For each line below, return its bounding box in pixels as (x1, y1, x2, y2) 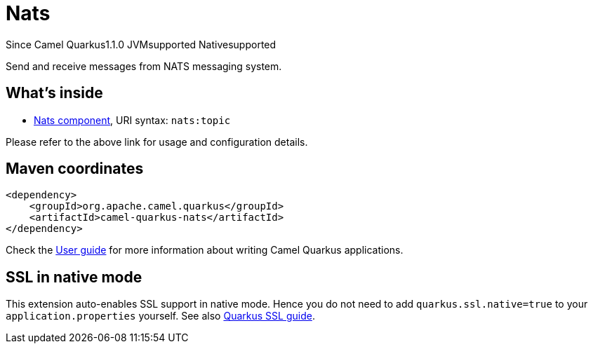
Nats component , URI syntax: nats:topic (34, 114, 231, 126)
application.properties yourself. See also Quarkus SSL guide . (6, 310, 315, 322)
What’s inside (6, 84, 103, 102)
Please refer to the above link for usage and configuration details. (6, 135, 308, 148)
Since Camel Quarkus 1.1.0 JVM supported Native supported (6, 38, 276, 50)
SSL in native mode (6, 268, 142, 286)
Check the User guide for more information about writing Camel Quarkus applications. (6, 244, 404, 256)
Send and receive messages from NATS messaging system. (6, 60, 282, 72)
